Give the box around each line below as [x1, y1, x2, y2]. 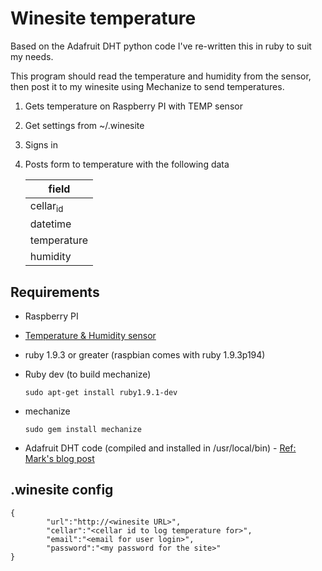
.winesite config [10, 482, 114, 499]
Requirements [10, 283, 100, 301]
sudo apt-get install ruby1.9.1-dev [24, 387, 178, 397]
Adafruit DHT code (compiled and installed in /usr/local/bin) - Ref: [24, 442, 297, 454]
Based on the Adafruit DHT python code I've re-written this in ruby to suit [10, 40, 312, 52]
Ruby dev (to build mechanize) [24, 368, 152, 380]
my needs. [10, 50, 54, 62]
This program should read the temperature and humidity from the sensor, [10, 70, 312, 82]
